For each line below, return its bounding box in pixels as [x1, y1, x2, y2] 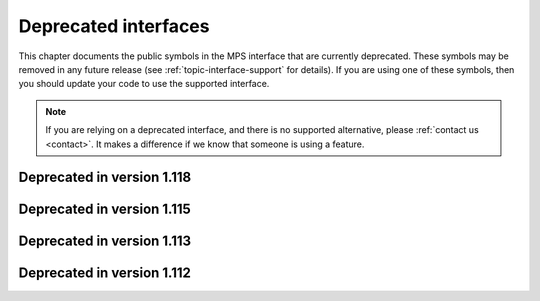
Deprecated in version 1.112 [18, 265, 192, 282]
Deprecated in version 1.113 [18, 233, 192, 250]
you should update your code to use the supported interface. [18, 78, 270, 90]
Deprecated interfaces [18, 15, 210, 37]
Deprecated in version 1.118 [18, 169, 192, 186]
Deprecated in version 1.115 [18, 201, 192, 218]
